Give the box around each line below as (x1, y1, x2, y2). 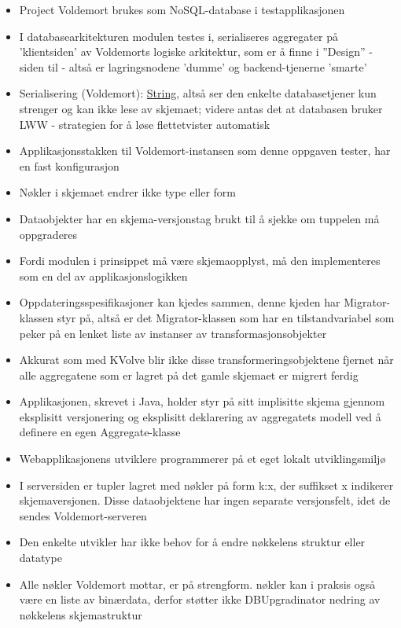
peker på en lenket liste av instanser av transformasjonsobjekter (19, 325, 327, 341)
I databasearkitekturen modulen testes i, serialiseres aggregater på (19, 28, 338, 44)
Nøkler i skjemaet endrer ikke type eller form (19, 184, 236, 200)
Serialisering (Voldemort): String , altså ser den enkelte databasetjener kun (19, 85, 377, 101)
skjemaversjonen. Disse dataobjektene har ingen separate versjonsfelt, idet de (19, 492, 391, 509)
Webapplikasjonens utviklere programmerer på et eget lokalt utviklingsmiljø (19, 450, 386, 467)
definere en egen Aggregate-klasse (19, 424, 181, 440)
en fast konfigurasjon (19, 157, 120, 174)
